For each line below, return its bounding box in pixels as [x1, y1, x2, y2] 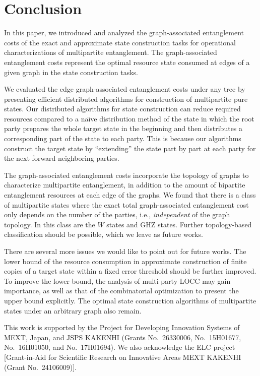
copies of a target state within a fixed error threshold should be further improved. [4, 266, 256, 276]
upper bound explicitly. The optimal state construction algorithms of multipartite [4, 295, 256, 305]
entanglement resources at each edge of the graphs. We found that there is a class [4, 190, 256, 200]
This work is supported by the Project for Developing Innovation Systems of [4, 322, 240, 333]
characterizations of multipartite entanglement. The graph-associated [4, 47, 217, 57]
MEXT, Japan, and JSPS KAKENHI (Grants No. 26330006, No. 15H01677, [4, 332, 241, 342]
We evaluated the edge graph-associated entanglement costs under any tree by [4, 84, 245, 94]
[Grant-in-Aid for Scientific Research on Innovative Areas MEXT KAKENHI [4, 351, 241, 362]
